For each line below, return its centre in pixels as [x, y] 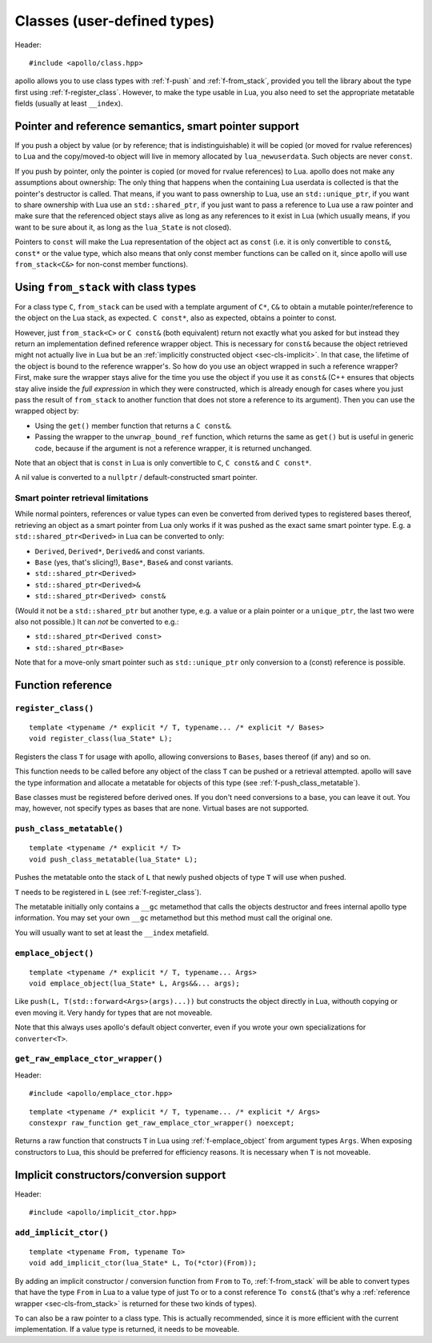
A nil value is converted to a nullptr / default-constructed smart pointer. [136, 478]
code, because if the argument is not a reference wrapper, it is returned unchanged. [173, 448]
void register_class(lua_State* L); [101, 739]
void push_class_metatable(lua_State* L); [114, 859]
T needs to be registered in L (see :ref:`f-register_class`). [108, 892]
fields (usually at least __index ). [69, 103]
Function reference [63, 685]
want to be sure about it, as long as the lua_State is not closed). [123, 227]
